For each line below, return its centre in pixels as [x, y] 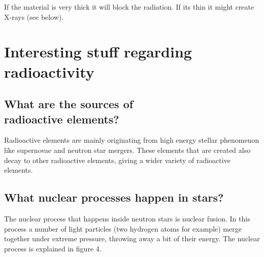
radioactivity [49, 71]
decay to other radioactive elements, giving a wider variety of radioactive [117, 160]
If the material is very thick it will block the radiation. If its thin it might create [129, 7]
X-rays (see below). [34, 17]
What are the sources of [69, 104]
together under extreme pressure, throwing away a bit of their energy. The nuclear [132, 238]
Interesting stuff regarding [98, 52]
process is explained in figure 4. [53, 248]
